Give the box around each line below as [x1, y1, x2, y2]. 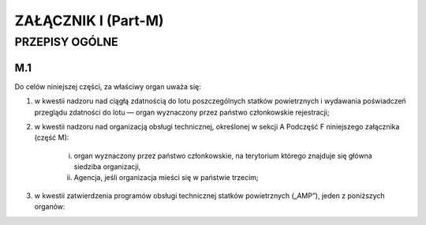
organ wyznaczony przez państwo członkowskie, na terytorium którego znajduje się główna [73, 151, 372, 160]
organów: [34, 202, 65, 212]
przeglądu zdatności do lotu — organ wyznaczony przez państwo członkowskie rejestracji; [34, 107, 330, 117]
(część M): [34, 133, 69, 142]
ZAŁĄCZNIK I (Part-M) [14, 12, 165, 29]
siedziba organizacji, [73, 162, 141, 171]
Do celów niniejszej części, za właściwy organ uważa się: [14, 81, 201, 91]
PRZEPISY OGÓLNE [14, 35, 118, 49]
